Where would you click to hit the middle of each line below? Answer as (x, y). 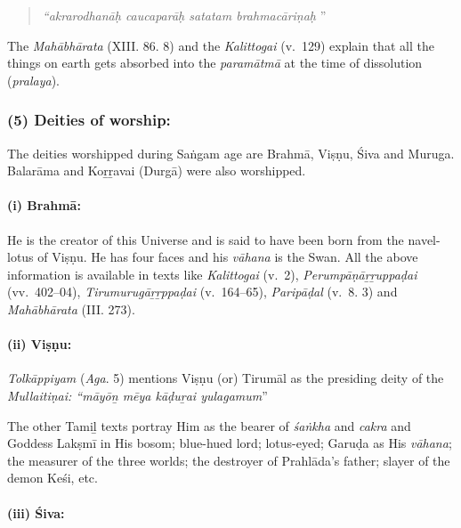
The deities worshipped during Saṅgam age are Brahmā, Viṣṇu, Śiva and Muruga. (231, 153)
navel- (424, 239)
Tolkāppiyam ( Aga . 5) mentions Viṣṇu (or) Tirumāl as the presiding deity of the (226, 378)
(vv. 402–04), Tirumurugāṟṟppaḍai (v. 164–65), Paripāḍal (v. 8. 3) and (202, 292)
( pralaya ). (33, 80)
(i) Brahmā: (44, 205)
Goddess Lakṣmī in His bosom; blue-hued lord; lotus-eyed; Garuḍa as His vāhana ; (230, 443)
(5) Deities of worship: (89, 120)
